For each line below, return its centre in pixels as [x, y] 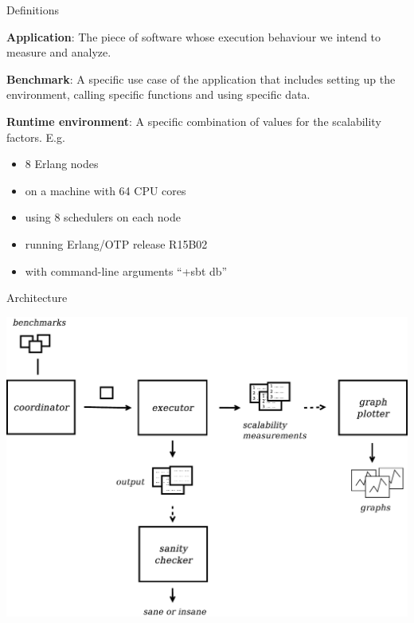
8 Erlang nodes [62, 164]
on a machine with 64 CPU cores [105, 190]
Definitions [33, 10]
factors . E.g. [36, 137]
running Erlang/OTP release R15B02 [116, 243]
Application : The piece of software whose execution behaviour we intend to [194, 36]
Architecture [37, 298]
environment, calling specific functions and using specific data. [158, 94]
